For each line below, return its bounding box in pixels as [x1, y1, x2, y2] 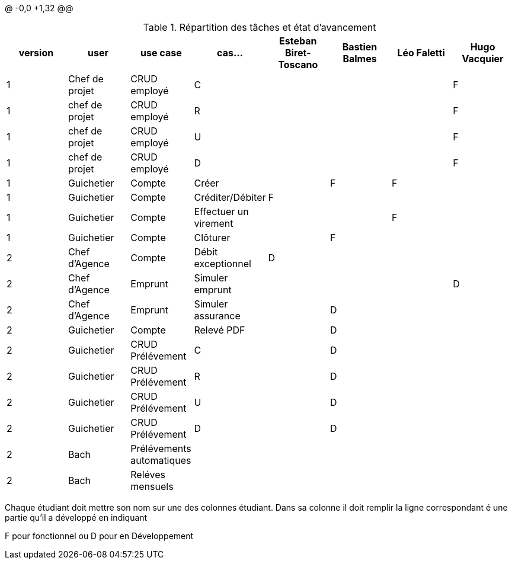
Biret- [284, 47, 311, 59]
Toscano [278, 59, 318, 70]
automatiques [130, 454, 191, 466]
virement [194, 217, 233, 229]
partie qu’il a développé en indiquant [5, 512, 148, 523]
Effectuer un [194, 206, 249, 217]
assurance [194, 310, 241, 322]
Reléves [130, 469, 165, 480]
